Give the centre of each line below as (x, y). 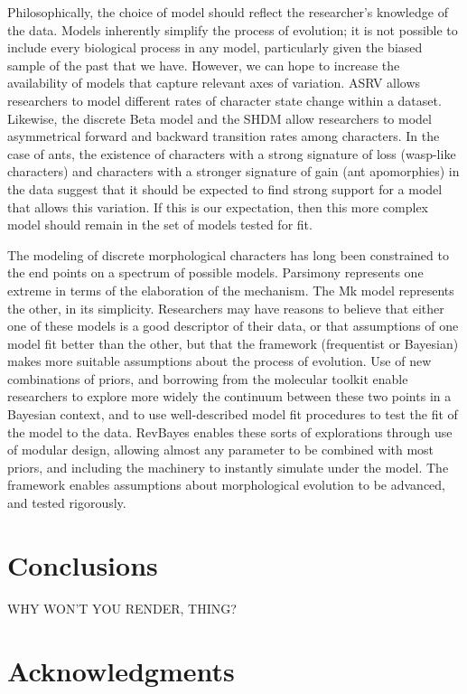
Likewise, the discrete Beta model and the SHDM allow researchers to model (219, 118)
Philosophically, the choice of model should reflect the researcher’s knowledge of (228, 12)
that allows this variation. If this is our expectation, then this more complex (218, 206)
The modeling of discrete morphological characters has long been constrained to (228, 254)
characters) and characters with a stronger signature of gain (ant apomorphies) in (233, 171)
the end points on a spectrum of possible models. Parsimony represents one (215, 272)
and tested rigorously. (67, 503)
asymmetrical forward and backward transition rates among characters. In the (224, 136)
